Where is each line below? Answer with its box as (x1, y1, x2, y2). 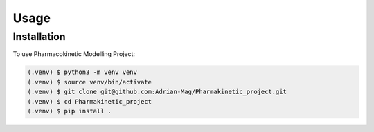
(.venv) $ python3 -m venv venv (27, 68, 138, 76)
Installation (12, 30, 66, 43)
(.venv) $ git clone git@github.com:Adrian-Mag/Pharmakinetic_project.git (27, 88, 287, 96)
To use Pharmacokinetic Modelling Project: (12, 50, 135, 58)
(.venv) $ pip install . (27, 107, 112, 115)
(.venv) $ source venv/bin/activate (27, 78, 152, 86)
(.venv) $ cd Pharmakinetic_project (27, 97, 152, 105)
